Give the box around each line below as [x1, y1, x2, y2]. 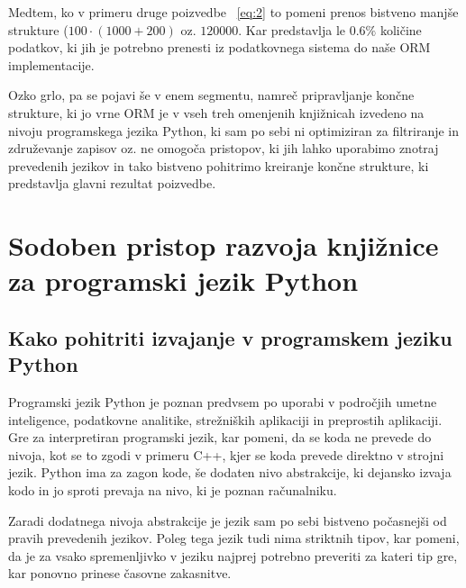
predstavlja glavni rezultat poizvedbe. [8, 174, 216, 193]
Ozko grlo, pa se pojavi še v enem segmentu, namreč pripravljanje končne [8, 86, 415, 104]
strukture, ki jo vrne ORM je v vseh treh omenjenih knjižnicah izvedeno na [8, 103, 425, 122]
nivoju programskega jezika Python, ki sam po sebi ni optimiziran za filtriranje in [8, 121, 460, 140]
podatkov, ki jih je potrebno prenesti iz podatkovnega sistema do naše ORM [8, 38, 431, 57]
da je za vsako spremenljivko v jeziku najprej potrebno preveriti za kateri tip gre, [8, 546, 458, 565]
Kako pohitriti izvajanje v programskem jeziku [8, 323, 452, 351]
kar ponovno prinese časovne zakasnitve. [8, 564, 232, 583]
